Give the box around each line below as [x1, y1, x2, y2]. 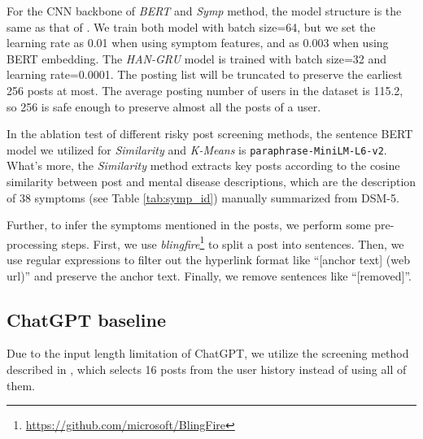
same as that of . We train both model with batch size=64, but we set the [7, 18, 376, 35]
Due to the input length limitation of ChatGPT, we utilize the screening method [7, 345, 409, 362]
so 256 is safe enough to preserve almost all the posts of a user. [7, 98, 321, 115]
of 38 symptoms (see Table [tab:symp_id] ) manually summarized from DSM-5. [7, 189, 399, 206]
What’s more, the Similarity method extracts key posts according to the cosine [7, 157, 400, 174]
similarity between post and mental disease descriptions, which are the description [7, 173, 416, 189]
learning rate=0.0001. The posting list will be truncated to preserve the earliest [7, 66, 403, 83]
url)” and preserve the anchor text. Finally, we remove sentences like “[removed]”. [7, 267, 412, 284]
